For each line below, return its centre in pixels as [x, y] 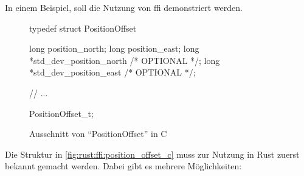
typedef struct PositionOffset [83, 28]
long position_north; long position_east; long [114, 48]
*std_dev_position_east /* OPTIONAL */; [112, 72]
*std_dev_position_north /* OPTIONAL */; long [125, 60]
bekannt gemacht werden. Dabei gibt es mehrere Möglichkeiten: [123, 166]
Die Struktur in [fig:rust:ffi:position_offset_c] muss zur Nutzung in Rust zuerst [152, 154]
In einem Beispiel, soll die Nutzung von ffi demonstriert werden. [124, 7]
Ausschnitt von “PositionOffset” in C [98, 134]
